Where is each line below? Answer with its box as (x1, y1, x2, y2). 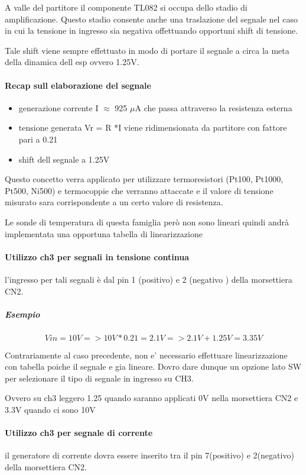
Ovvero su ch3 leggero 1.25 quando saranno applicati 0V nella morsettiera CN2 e (5, 392, 298, 404)
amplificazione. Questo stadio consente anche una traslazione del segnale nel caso (5, 12, 298, 25)
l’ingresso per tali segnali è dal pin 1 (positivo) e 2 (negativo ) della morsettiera (5, 273, 292, 285)
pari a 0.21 (18, 133, 58, 145)
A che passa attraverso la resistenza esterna (135, 101, 292, 114)
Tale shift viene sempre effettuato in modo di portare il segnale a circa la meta (5, 44, 289, 56)
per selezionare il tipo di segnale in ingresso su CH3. (5, 371, 194, 384)
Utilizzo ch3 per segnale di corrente (5, 426, 153, 439)
